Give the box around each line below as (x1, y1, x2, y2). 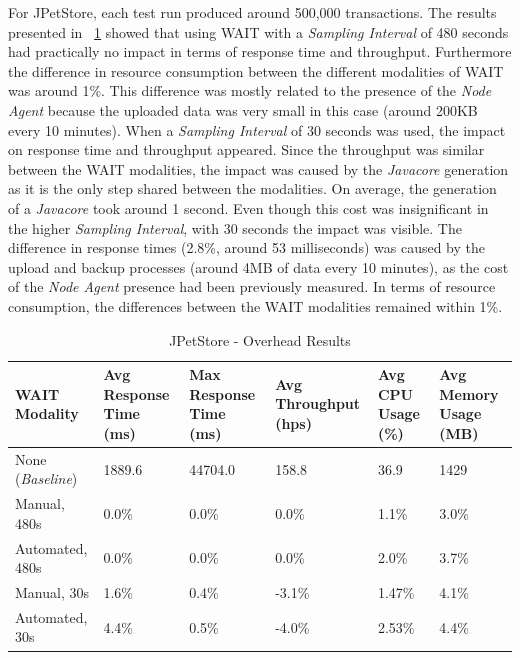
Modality (15, 403, 79, 424)
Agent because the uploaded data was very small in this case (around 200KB (8, 99, 478, 120)
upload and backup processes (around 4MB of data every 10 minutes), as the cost (8, 256, 509, 277)
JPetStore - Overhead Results (169, 329, 351, 350)
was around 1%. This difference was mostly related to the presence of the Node (8, 80, 492, 101)
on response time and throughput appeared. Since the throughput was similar (8, 139, 485, 160)
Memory (439, 383, 499, 404)
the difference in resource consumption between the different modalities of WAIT (8, 60, 504, 81)
